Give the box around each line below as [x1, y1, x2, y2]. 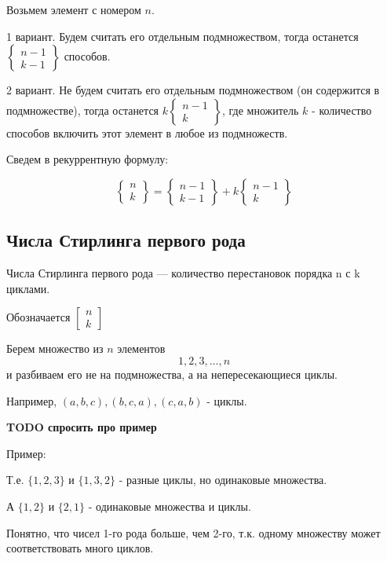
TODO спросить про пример [6, 419, 157, 435]
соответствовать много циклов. [6, 540, 154, 556]
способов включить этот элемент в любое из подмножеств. [6, 124, 288, 141]
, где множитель [221, 101, 299, 118]
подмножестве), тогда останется [6, 101, 159, 118]
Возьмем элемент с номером [6, 2, 141, 17]
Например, [6, 392, 57, 409]
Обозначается [6, 309, 71, 325]
